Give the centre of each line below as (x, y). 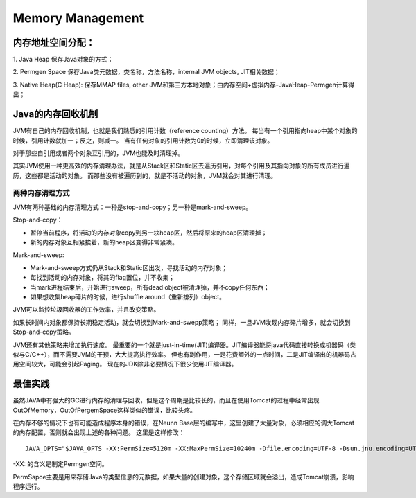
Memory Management (78, 18)
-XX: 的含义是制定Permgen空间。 (60, 464)
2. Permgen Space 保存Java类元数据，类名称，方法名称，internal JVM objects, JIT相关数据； (146, 72)
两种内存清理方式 (41, 193)
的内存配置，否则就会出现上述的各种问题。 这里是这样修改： (99, 432)
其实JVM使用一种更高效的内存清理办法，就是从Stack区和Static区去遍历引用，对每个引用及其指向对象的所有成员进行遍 (181, 166)
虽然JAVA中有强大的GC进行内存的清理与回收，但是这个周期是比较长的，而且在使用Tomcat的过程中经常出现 (166, 400)
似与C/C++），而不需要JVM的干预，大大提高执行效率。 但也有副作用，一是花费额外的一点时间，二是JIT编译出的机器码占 (185, 354)
